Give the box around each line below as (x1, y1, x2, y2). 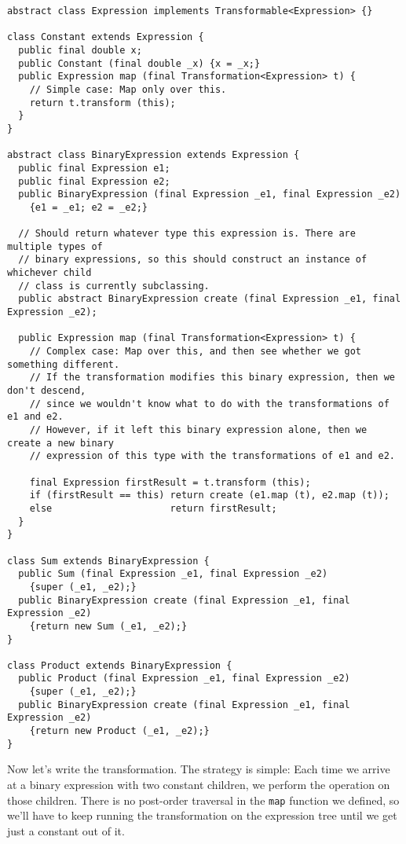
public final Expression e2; (18, 175, 170, 187)
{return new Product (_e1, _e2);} (29, 725, 210, 737)
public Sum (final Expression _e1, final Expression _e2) (18, 568, 328, 580)
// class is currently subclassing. (18, 280, 210, 292)
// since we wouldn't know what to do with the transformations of (29, 398, 390, 409)
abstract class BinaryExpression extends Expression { (7, 149, 300, 161)
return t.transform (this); (29, 97, 176, 108)
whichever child (7, 267, 92, 279)
